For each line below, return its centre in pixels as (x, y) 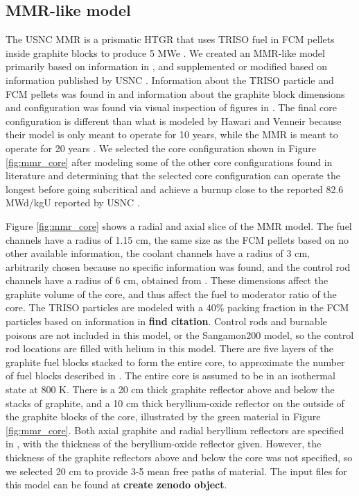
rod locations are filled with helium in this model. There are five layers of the (169, 348)
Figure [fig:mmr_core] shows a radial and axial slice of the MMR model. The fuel (179, 225)
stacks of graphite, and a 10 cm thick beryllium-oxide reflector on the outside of (175, 403)
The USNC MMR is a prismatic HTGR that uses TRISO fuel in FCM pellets (170, 39)
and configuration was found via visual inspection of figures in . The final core (172, 107)
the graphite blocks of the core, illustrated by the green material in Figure (163, 416)
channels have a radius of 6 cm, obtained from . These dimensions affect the (167, 280)
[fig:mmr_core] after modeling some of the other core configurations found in (169, 162)
